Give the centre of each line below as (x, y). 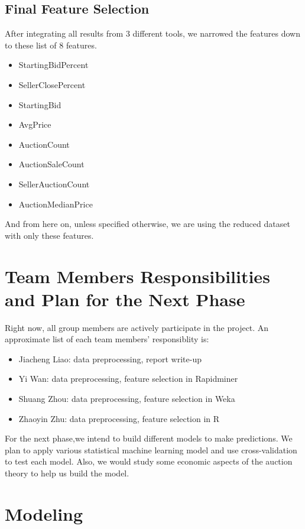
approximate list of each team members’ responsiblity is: (107, 339)
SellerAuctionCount (54, 184)
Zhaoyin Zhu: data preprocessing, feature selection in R (119, 418)
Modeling (44, 513)
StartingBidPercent (53, 65)
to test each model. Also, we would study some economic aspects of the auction (149, 461)
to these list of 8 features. (51, 45)
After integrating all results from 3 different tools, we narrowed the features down (152, 33)
